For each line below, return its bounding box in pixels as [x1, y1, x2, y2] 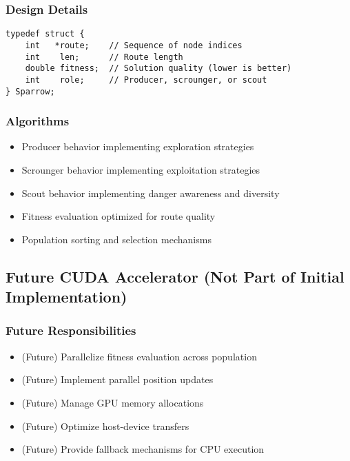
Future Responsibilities [6, 322, 136, 339]
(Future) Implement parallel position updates [21, 372, 214, 387]
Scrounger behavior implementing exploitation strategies [21, 162, 260, 176]
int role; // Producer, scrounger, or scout [25, 74, 267, 85]
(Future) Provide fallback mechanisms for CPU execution [21, 442, 265, 456]
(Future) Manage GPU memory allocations [21, 395, 204, 409]
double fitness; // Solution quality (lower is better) [25, 63, 292, 74]
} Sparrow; [6, 86, 55, 96]
